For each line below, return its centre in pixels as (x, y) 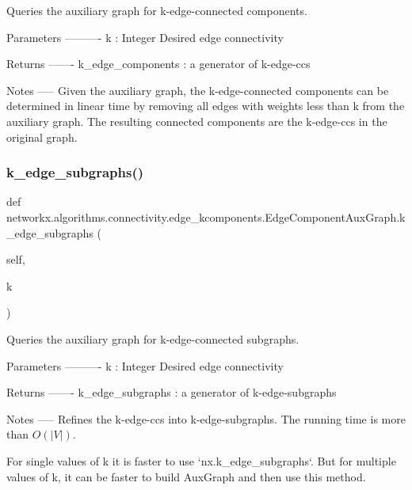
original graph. (42, 137)
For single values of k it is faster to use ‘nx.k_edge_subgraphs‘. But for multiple (201, 460)
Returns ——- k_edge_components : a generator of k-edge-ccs (158, 64)
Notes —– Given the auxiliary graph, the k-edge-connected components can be (198, 90)
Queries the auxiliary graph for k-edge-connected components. (157, 10)
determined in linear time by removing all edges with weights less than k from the (206, 106)
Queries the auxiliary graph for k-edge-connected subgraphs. (153, 338)
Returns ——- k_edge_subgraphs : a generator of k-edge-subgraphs (172, 392)
